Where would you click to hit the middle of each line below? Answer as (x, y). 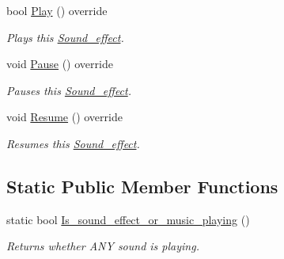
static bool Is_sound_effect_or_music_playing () (128, 219)
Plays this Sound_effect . (65, 37)
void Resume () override (64, 117)
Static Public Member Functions (142, 186)
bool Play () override (57, 10)
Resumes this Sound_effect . (73, 143)
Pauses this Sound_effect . (69, 90)
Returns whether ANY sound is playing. (103, 246)
